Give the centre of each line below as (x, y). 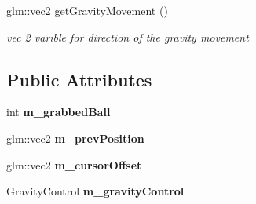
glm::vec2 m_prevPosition (75, 138)
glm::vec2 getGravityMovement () (87, 10)
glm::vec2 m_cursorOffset (74, 164)
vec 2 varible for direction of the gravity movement (128, 36)
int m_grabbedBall (59, 112)
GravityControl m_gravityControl (95, 191)
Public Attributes (79, 79)
